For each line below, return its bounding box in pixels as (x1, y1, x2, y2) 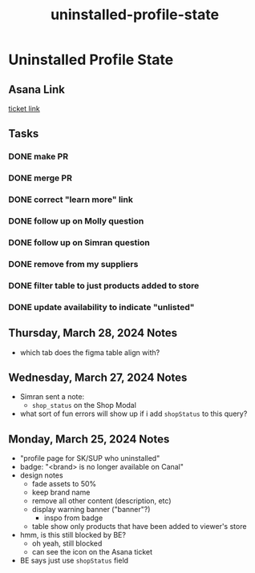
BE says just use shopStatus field (19, 555, 129, 566)
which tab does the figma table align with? (19, 347, 160, 357)
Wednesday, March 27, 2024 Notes (8, 370, 188, 384)
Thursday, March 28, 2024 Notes (8, 326, 178, 340)
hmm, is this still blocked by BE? (19, 531, 127, 540)
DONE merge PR (8, 172, 72, 184)
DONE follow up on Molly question (8, 216, 144, 227)
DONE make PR (8, 151, 69, 162)
